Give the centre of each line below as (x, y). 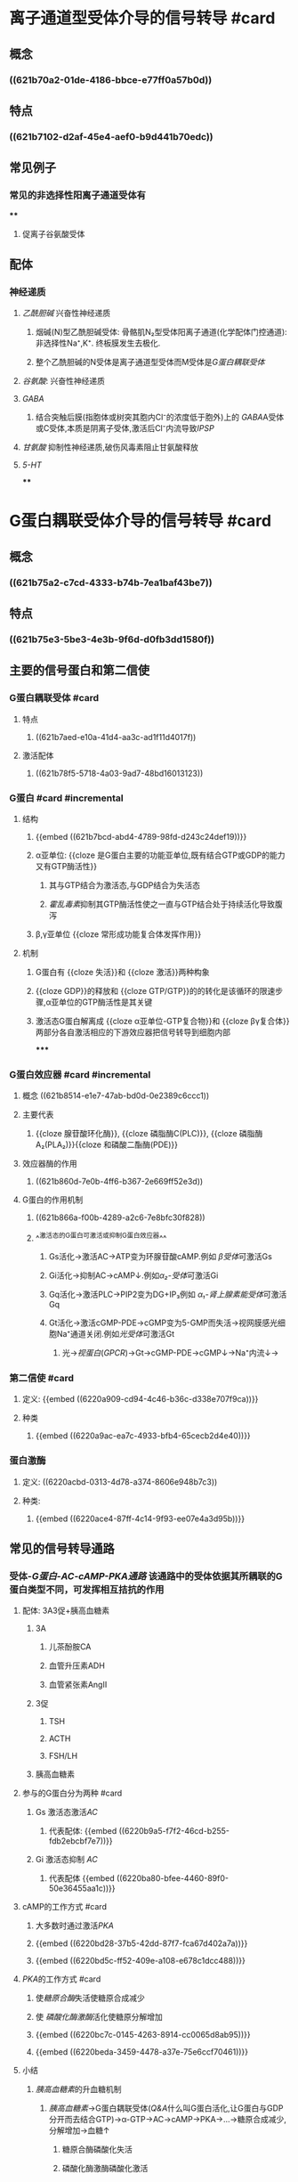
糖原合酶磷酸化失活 (97, 2149)
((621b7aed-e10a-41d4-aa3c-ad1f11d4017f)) (116, 737)
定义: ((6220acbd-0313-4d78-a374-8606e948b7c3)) (120, 1482)
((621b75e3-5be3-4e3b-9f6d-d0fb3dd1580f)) (112, 639)
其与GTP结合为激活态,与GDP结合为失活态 (124, 885)
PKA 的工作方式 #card (61, 1979)
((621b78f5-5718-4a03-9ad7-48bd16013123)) (119, 773)
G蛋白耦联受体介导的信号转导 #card (141, 521)
